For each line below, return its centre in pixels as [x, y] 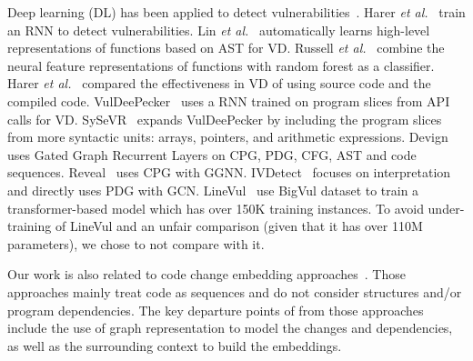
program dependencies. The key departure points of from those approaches [216, 310]
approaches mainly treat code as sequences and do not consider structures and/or [235, 291]
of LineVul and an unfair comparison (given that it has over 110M [239, 226]
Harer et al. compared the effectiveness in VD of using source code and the [219, 83]
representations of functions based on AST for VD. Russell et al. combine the [226, 48]
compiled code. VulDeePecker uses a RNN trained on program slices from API [229, 100]
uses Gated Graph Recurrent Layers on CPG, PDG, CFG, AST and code [212, 154]
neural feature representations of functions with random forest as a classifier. [221, 65]
